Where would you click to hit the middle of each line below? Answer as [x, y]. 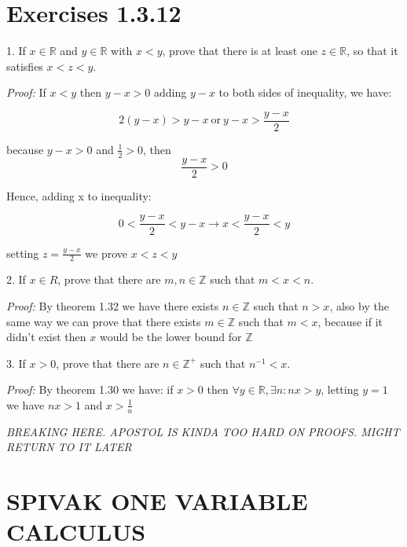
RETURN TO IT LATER [69, 447]
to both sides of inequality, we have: [305, 92]
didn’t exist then [46, 337]
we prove [106, 253]
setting [23, 253]
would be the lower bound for [170, 337]
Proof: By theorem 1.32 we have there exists [113, 305]
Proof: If [26, 92]
